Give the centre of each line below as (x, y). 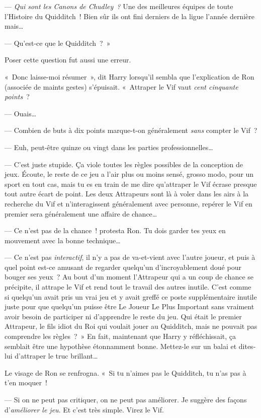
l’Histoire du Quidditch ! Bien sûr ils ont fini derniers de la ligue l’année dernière (129, 16)
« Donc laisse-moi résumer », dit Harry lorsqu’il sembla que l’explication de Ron (129, 76)
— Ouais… (21, 113)
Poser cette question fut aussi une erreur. (68, 60)
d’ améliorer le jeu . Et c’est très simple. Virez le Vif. (84, 409)
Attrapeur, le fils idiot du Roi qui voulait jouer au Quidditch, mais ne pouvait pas (131, 326)
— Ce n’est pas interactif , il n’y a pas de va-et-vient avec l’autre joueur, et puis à (130, 257)
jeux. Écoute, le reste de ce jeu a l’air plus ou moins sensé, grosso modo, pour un (129, 174)
